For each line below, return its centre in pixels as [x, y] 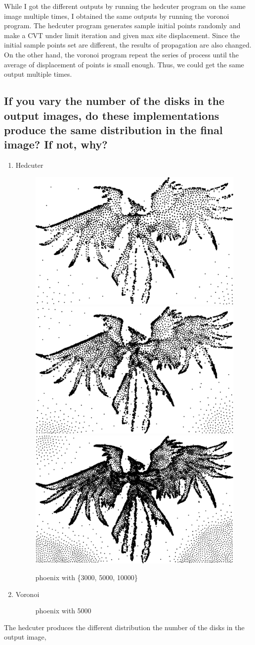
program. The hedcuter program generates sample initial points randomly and [122, 25]
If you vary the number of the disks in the [114, 101]
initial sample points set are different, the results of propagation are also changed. [128, 45]
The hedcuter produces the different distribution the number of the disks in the [124, 627]
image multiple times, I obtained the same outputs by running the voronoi [117, 16]
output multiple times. [38, 74]
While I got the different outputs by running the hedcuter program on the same [125, 6]
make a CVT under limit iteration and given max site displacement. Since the [122, 35]
